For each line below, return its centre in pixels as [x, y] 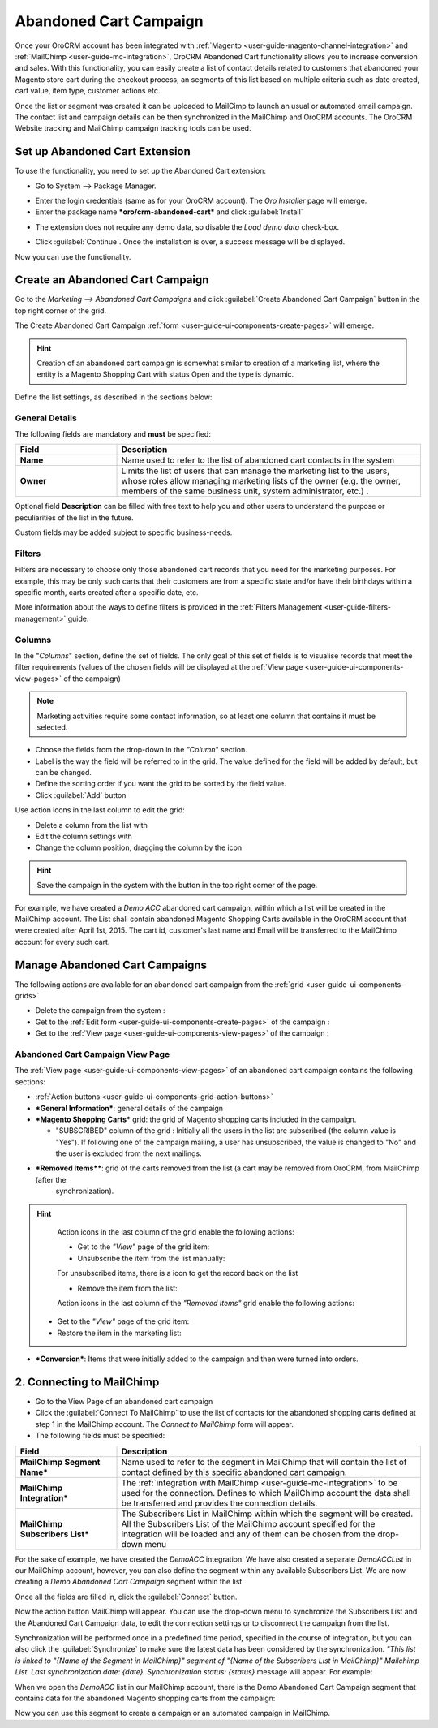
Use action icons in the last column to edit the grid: [100, 810]
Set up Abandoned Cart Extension [103, 151]
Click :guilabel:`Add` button [81, 795]
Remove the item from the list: [127, 1288]
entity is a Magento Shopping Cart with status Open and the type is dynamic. [165, 374]
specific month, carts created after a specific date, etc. [107, 593]
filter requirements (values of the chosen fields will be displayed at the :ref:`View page [159, 667]
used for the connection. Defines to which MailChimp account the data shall [266, 1493]
